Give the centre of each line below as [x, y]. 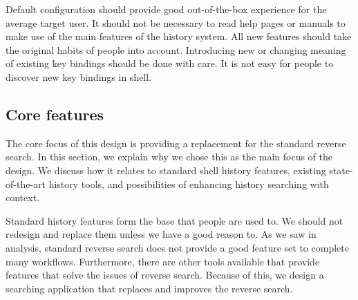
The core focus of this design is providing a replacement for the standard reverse [176, 143]
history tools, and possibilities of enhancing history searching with [189, 184]
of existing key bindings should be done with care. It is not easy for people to [170, 63]
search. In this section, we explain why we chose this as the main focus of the [169, 157]
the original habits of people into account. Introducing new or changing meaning [176, 49]
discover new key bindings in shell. [79, 76]
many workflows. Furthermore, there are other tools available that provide [163, 261]
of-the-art [26, 184]
